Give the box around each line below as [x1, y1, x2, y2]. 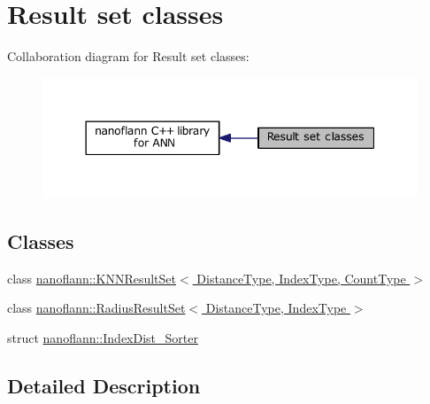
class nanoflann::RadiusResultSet [7, 299, 186, 317]
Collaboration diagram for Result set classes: [7, 47, 250, 66]
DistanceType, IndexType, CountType [196, 268, 406, 287]
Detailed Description [7, 371, 201, 399]
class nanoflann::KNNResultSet [7, 268, 177, 287]
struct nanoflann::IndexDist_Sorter [7, 328, 198, 346]
